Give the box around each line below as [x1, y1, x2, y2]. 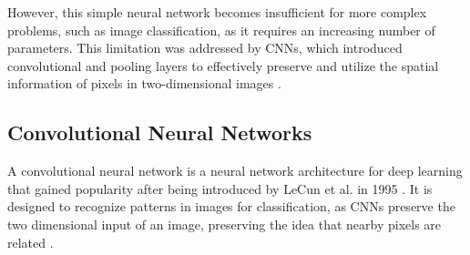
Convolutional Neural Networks [7, 118, 312, 147]
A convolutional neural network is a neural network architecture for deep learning [7, 161, 463, 180]
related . [7, 232, 54, 251]
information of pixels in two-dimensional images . [7, 74, 281, 93]
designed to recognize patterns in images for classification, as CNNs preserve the [7, 197, 455, 216]
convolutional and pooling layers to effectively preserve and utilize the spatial [7, 56, 439, 75]
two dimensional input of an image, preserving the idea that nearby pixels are [7, 214, 442, 233]
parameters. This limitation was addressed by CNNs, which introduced [7, 38, 403, 57]
